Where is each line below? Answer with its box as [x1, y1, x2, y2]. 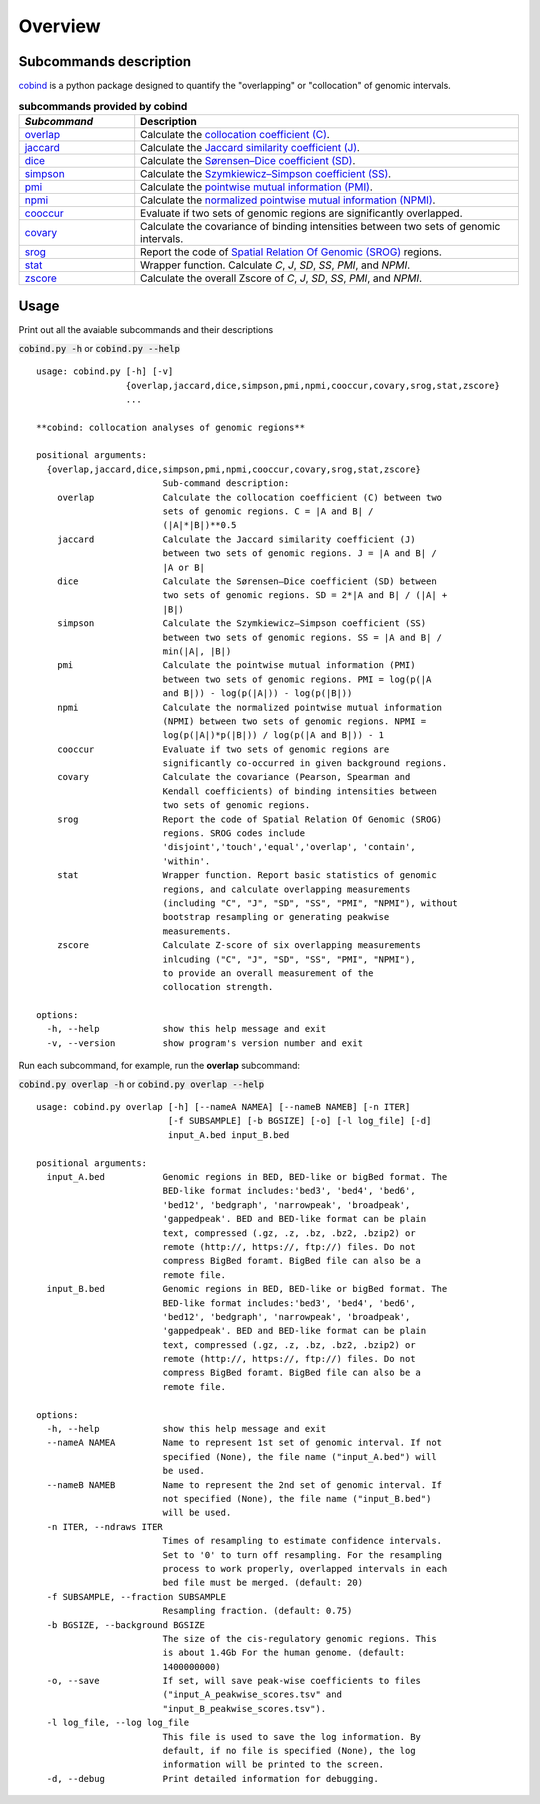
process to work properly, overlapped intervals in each [162, 1563, 448, 1574]
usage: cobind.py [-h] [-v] [36, 366, 174, 377]
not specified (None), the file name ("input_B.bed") [162, 1493, 432, 1504]
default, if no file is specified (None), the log [162, 1745, 416, 1757]
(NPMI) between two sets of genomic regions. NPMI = [162, 715, 427, 727]
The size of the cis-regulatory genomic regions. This [162, 1633, 437, 1644]
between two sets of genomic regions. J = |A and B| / [162, 548, 437, 559]
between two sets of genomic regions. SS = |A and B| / [162, 631, 443, 643]
